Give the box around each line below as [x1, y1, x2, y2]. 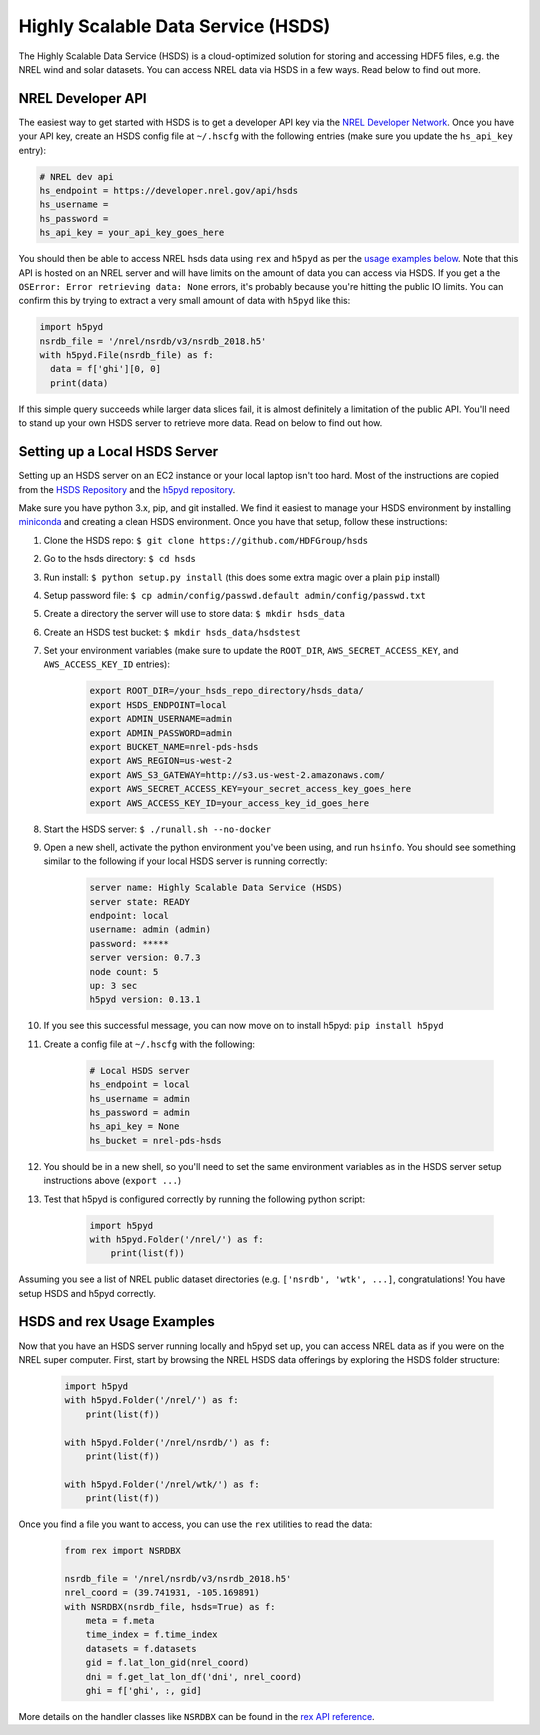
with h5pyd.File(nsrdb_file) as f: [39, 350, 214, 361]
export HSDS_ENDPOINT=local [89, 699, 227, 710]
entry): [18, 144, 47, 156]
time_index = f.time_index [85, 1629, 219, 1640]
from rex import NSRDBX [64, 1545, 182, 1557]
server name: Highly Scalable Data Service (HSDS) [89, 882, 344, 894]
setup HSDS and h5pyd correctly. [18, 1287, 157, 1299]
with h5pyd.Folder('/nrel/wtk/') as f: [64, 1478, 260, 1490]
